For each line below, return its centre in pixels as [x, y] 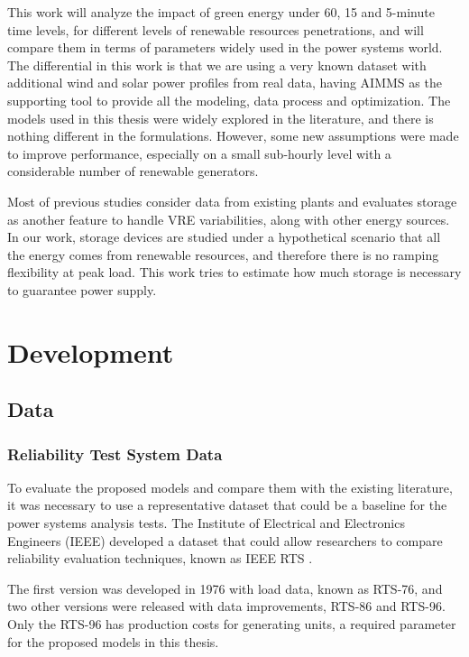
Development [91, 352]
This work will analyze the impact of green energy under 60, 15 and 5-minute [221, 12]
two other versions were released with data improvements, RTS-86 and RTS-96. [226, 606]
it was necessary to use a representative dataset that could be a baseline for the [227, 505]
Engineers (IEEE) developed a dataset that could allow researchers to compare [225, 540]
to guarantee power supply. [82, 289]
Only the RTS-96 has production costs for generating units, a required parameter [232, 624]
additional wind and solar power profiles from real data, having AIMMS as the [225, 83]
